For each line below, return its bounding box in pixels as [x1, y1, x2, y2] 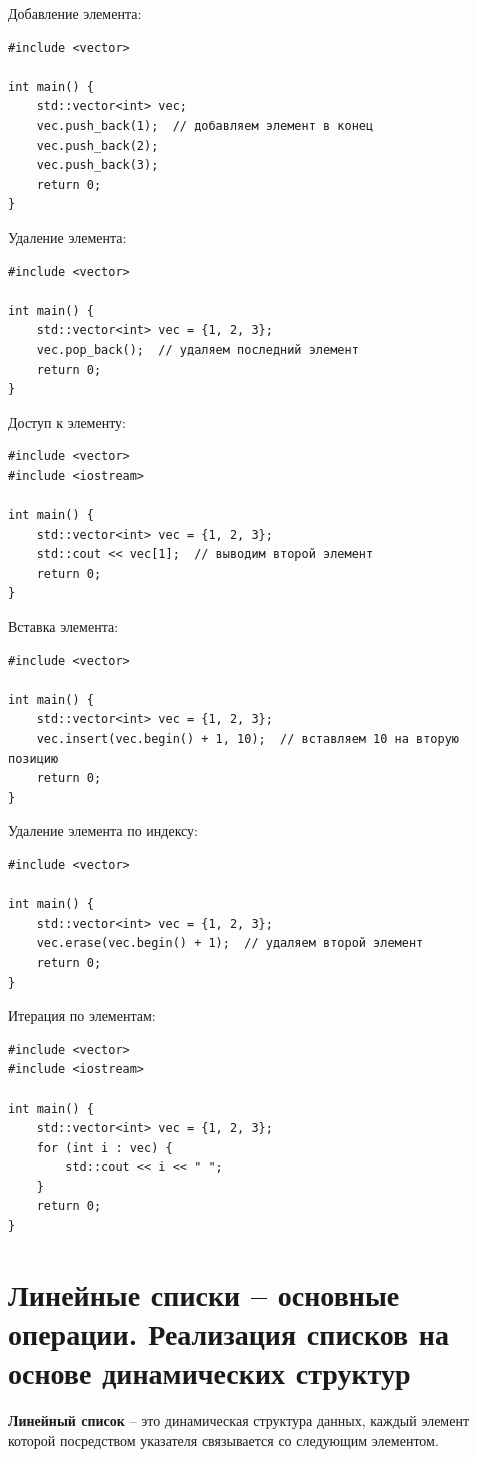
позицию [8, 751, 59, 766]
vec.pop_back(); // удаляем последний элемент [36, 342, 359, 357]
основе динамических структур [8, 1352, 411, 1393]
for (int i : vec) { [36, 1140, 173, 1155]
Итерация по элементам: [8, 1005, 156, 1026]
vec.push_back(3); [36, 158, 159, 173]
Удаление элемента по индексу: [8, 820, 199, 841]
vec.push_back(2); [36, 138, 159, 153]
